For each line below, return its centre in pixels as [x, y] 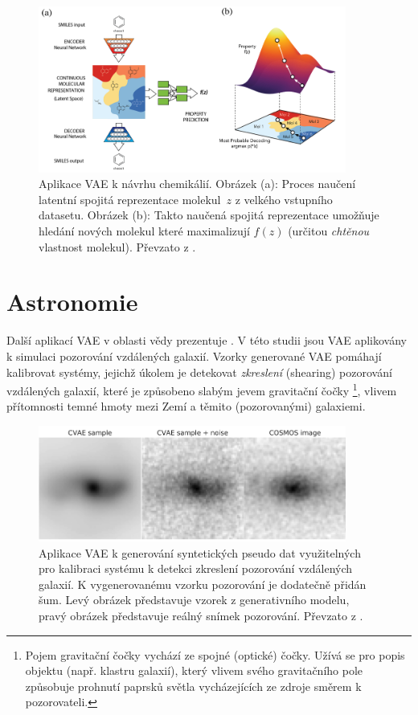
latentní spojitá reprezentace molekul [130, 199]
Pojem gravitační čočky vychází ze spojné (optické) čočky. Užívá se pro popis [215, 654]
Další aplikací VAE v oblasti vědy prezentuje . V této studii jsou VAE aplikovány [207, 340]
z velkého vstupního [284, 199]
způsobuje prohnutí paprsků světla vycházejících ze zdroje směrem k [193, 686]
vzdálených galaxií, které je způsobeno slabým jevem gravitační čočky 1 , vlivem [202, 389]
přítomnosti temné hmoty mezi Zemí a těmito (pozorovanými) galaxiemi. [186, 406]
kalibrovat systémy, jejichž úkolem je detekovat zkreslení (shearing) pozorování [199, 372]
